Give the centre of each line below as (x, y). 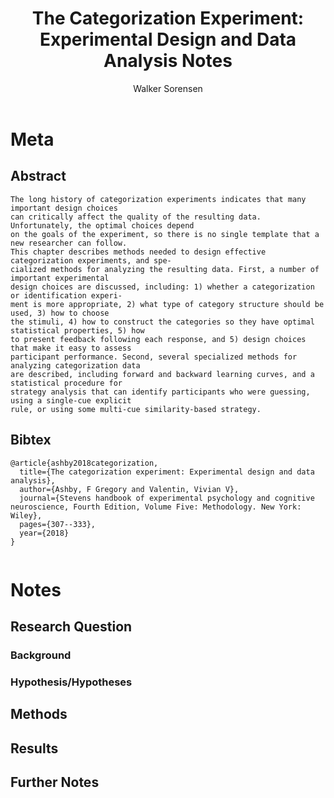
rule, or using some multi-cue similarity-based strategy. (136, 409)
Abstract (38, 176)
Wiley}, (26, 515)
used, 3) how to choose (60, 313)
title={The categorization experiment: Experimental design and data (167, 472)
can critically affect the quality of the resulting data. (136, 217)
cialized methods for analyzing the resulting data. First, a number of (165, 269)
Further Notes (55, 782)
